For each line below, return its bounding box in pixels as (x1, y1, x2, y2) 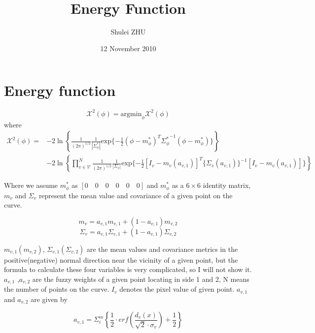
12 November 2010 (100, 43, 156, 53)
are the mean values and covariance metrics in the (86, 243, 238, 254)
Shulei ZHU (110, 27, 146, 37)
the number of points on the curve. (4, 284, 109, 294)
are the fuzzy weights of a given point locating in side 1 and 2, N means (32, 274, 249, 284)
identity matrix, (203, 180, 251, 190)
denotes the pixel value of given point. (119, 284, 235, 294)
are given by (31, 294, 68, 304)
